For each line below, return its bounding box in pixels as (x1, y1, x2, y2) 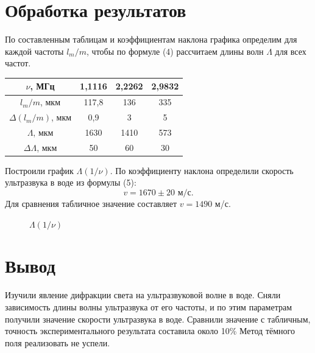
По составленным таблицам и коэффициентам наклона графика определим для (5, 33, 297, 46)
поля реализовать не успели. (5, 336, 110, 349)
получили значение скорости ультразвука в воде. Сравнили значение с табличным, (5, 312, 311, 325)
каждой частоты (5, 44, 64, 57)
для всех (275, 44, 306, 57)
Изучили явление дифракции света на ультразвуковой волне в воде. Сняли (5, 288, 281, 301)
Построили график (5, 164, 74, 177)
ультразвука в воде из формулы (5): (5, 176, 136, 189)
